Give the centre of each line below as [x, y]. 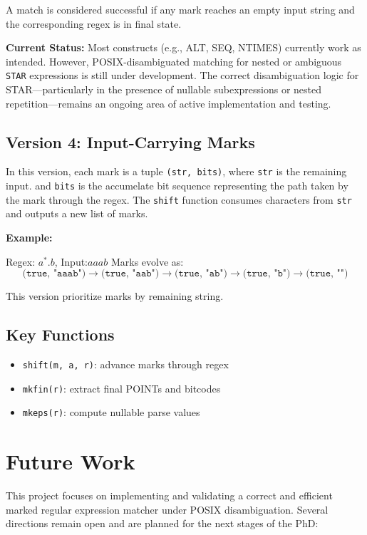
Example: [29, 237]
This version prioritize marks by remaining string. [115, 296]
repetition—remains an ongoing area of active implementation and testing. [169, 103]
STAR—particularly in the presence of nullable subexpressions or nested [164, 89]
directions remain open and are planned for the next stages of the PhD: [162, 523]
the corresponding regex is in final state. [94, 23]
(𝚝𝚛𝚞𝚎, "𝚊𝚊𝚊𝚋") [54, 274]
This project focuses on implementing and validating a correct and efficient [169, 495]
